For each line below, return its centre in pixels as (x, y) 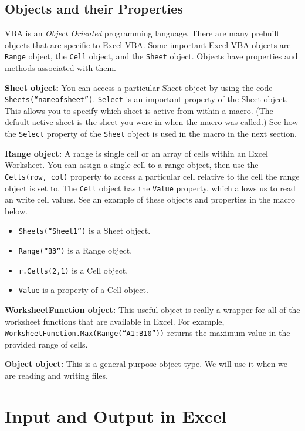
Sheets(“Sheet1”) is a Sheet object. (84, 230)
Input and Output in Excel (116, 415)
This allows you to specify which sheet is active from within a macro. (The (139, 110)
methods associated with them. (60, 68)
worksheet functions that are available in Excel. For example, (115, 321)
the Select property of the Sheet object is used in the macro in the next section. (151, 134)
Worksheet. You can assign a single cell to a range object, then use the (132, 165)
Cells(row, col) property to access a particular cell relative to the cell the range (152, 176)
